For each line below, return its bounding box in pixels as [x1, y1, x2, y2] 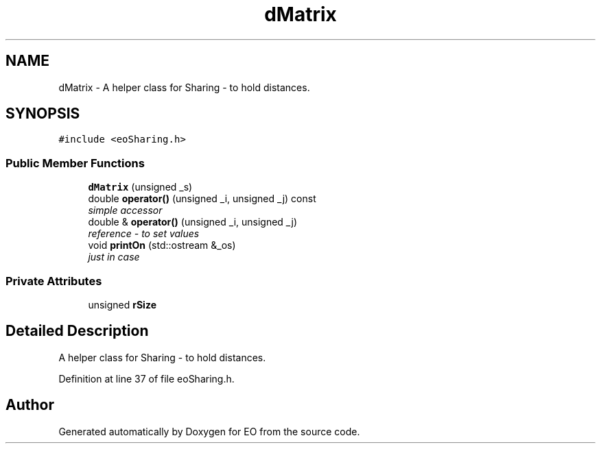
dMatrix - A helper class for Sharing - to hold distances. [58, 81, 310, 93]
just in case [88, 251, 140, 263]
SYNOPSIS [5, 105, 80, 123]
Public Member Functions [5, 156, 145, 170]
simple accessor [88, 204, 163, 217]
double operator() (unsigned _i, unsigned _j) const [88, 193, 316, 205]
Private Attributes [5, 274, 102, 288]
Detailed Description [5, 322, 149, 340]
